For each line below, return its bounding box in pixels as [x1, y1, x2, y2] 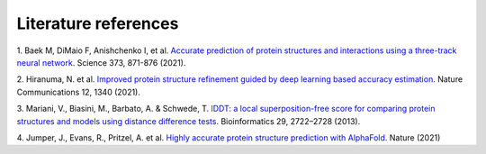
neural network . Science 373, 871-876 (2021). [16, 57, 186, 68]
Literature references [16, 14, 179, 33]
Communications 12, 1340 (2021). [16, 86, 141, 97]
